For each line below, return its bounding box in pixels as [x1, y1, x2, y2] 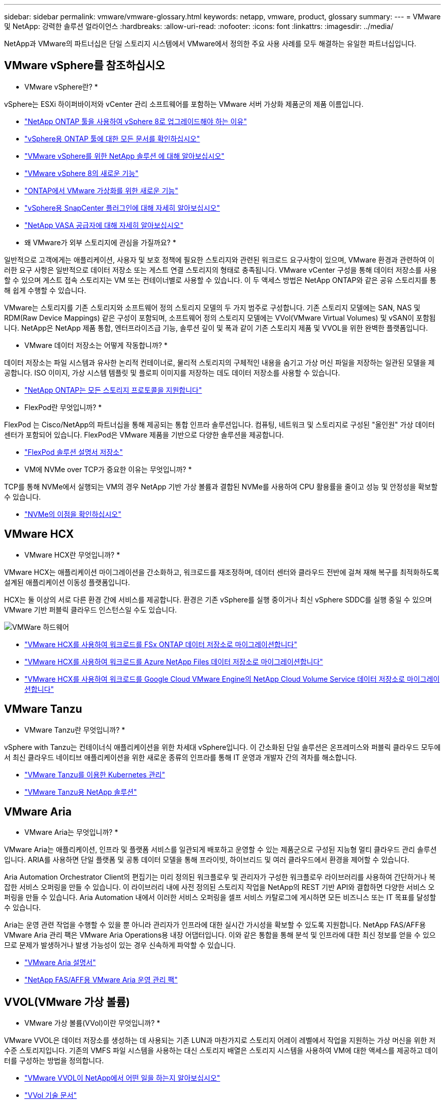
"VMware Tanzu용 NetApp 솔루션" [24, 787, 137, 796]
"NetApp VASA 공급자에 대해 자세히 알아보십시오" [24, 220, 184, 229]
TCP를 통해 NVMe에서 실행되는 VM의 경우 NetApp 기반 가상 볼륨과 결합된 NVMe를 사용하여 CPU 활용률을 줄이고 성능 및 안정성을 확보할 [4, 482, 438, 491]
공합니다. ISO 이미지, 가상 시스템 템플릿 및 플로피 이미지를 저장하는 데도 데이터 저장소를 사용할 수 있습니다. [4, 368, 340, 377]
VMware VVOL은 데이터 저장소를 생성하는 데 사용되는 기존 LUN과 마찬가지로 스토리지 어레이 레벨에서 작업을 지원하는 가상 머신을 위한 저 [4, 1036, 436, 1045]
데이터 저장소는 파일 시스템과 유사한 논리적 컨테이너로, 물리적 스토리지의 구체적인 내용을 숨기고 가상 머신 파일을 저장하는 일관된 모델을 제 [4, 358, 435, 367]
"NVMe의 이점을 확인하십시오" [24, 509, 121, 518]
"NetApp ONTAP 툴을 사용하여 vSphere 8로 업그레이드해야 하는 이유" [24, 117, 247, 126]
